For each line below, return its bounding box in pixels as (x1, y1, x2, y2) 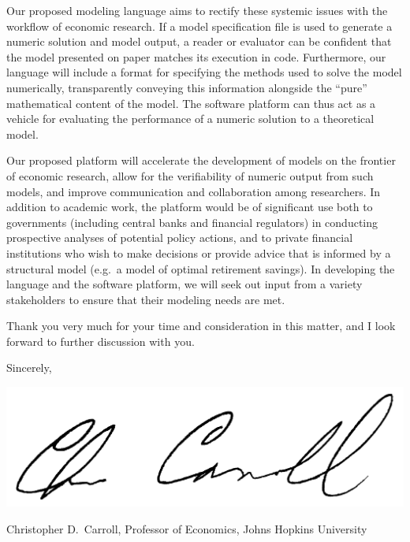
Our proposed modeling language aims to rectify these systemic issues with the (6, 2, 388, 18)
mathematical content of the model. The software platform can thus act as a (6, 95, 376, 111)
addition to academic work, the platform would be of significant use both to (6, 199, 373, 215)
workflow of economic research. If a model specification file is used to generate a (6, 17, 393, 34)
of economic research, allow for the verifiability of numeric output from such (6, 167, 374, 184)
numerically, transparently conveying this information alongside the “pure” (6, 79, 367, 95)
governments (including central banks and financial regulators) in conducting (6, 213, 378, 230)
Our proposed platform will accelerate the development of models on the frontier (6, 152, 396, 169)
